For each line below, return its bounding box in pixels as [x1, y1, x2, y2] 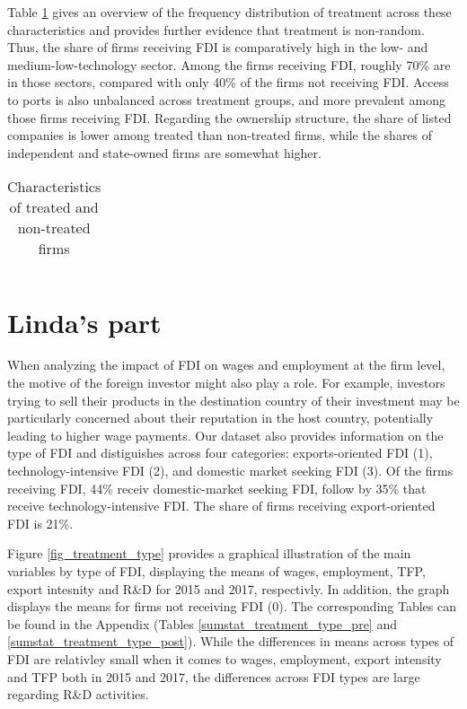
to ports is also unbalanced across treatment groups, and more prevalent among [7, 90, 445, 109]
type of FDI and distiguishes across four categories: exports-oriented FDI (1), [7, 443, 433, 462]
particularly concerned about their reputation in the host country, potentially [7, 408, 434, 427]
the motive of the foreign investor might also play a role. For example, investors [7, 373, 445, 392]
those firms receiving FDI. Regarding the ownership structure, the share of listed [7, 108, 452, 127]
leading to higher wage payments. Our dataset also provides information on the [7, 425, 444, 444]
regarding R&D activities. [7, 685, 149, 704]
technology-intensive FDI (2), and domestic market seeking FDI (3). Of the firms [7, 461, 454, 480]
